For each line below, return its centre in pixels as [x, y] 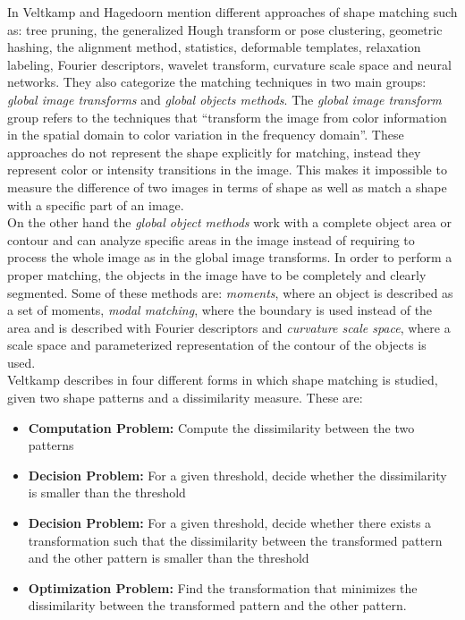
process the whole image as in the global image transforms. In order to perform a [230, 257]
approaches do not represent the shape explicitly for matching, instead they [214, 152]
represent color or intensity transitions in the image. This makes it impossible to [227, 170]
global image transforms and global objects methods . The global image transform [224, 99]
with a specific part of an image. [96, 204]
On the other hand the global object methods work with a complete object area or [229, 222]
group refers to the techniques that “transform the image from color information [227, 117]
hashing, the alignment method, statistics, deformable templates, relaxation [214, 47]
